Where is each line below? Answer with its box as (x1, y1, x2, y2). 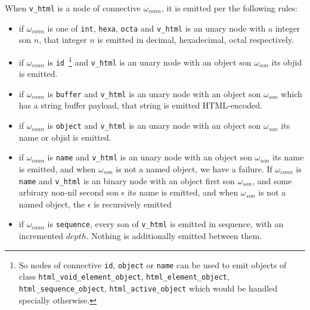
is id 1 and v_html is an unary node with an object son (47, 54, 252, 68)
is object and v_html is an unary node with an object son (47, 119, 261, 132)
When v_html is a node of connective (5, 2, 141, 14)
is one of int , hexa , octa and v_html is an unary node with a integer (47, 21, 300, 34)
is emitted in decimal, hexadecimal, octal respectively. (97, 33, 294, 46)
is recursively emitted (94, 197, 172, 210)
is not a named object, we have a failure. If (116, 162, 272, 175)
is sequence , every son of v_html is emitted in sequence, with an (47, 218, 284, 230)
